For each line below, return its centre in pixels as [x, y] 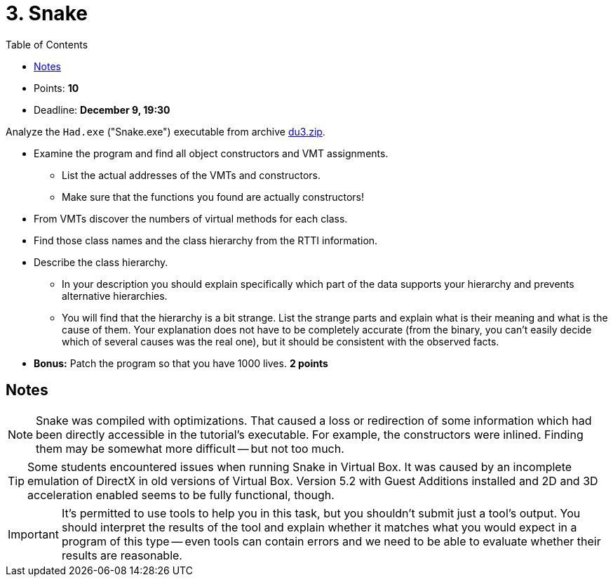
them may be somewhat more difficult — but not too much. [190, 448]
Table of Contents [47, 44]
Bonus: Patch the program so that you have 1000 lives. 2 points [181, 363]
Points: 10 [56, 88]
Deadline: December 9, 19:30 [102, 110]
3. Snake [47, 13]
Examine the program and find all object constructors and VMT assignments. [211, 153]
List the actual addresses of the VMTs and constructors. [191, 175]
